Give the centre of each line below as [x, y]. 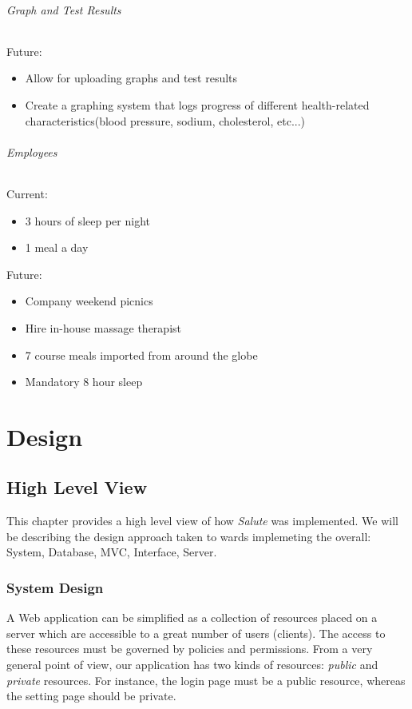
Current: [27, 193]
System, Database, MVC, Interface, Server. [112, 552]
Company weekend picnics [89, 301]
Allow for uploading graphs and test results [131, 78]
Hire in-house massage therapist [103, 327]
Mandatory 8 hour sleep [84, 382]
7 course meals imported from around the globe [141, 354]
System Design [55, 588]
